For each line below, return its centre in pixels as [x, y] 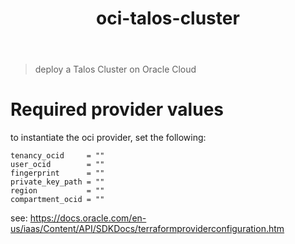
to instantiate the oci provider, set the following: [108, 138]
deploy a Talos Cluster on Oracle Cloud [115, 69]
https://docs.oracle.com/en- [88, 218]
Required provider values [117, 109]
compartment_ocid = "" [57, 200]
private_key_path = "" [57, 182]
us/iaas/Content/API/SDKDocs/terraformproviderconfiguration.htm [147, 229]
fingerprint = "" [57, 173]
